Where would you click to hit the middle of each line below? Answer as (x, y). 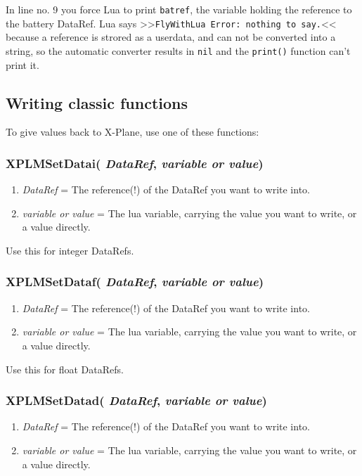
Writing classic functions (97, 102)
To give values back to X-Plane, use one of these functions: (132, 132)
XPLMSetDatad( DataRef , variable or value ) (136, 400)
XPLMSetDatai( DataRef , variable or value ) (135, 163)
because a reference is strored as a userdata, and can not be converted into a (171, 37)
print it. (22, 64)
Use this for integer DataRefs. (70, 250)
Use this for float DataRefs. (65, 369)
